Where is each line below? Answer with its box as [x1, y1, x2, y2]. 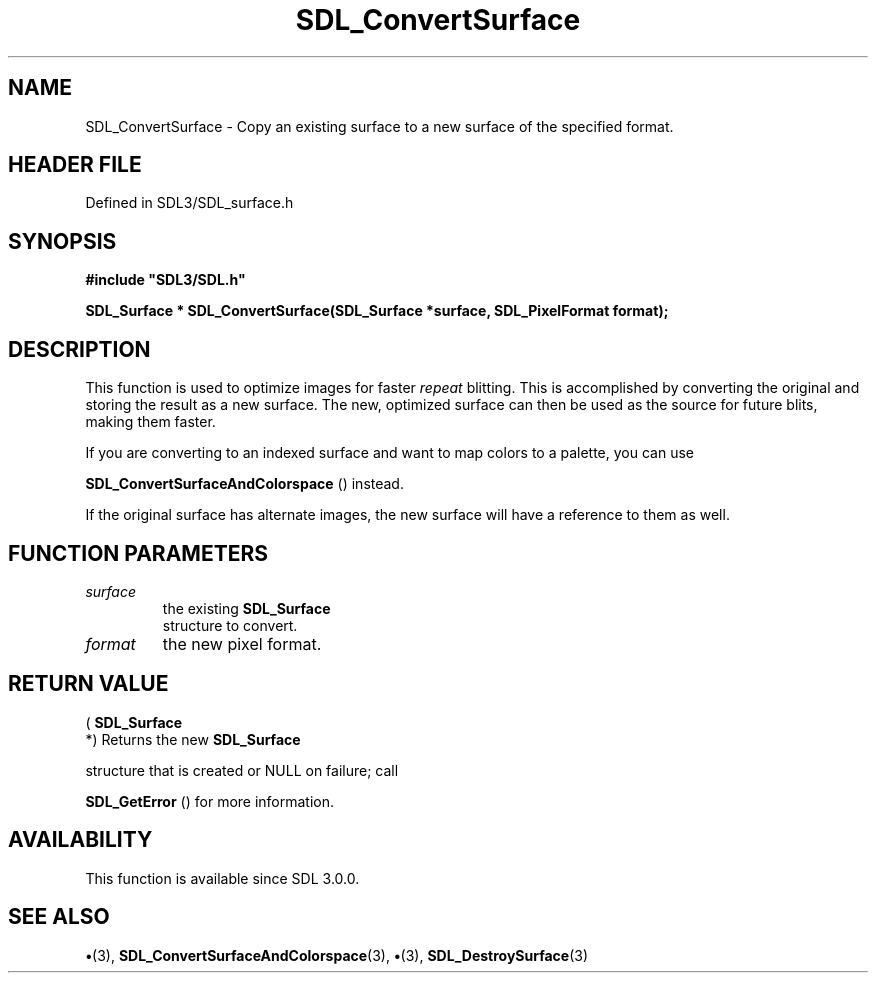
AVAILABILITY [8, 827, 153, 853]
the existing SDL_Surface [162, 599, 331, 617]
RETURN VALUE [8, 671, 169, 697]
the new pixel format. [162, 633, 322, 654]
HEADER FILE [8, 152, 142, 178]
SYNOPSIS [8, 228, 117, 254]
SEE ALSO [8, 904, 110, 930]
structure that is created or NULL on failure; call [85, 761, 399, 779]
